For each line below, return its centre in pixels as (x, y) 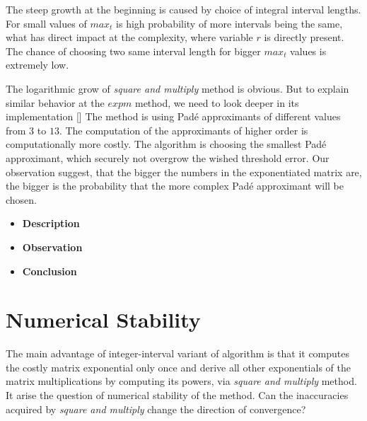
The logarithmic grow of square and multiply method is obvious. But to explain (177, 88)
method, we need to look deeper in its (217, 102)
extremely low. (37, 65)
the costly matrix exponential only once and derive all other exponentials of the (178, 367)
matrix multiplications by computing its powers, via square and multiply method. (181, 381)
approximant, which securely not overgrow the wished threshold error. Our (168, 157)
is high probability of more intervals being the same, (229, 23)
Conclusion (49, 271)
